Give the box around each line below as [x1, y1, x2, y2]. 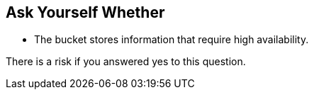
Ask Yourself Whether [6, 4, 165, 21]
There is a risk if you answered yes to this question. [6, 55, 246, 68]
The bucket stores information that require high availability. [34, 33, 309, 46]
